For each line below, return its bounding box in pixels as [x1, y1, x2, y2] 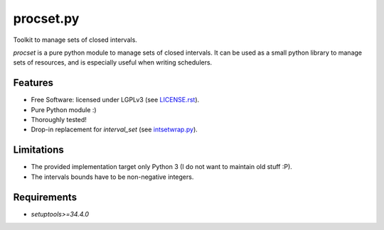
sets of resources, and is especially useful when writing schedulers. [13, 58, 213, 67]
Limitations [13, 144, 64, 156]
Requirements [13, 191, 78, 203]
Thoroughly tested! [31, 116, 87, 124]
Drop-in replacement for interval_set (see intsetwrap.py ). [31, 125, 198, 134]
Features [13, 77, 53, 89]
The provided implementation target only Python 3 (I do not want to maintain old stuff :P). [31, 163, 293, 171]
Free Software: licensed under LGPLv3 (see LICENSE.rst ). [31, 96, 200, 104]
